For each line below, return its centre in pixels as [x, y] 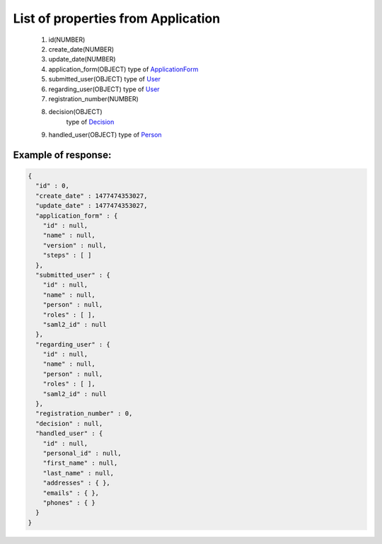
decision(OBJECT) [75, 112]
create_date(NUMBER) [81, 49]
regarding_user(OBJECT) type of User [104, 89]
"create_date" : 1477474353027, [92, 196]
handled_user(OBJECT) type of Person [105, 135]
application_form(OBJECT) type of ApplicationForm [123, 69]
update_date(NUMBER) [82, 59]
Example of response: [62, 155]
